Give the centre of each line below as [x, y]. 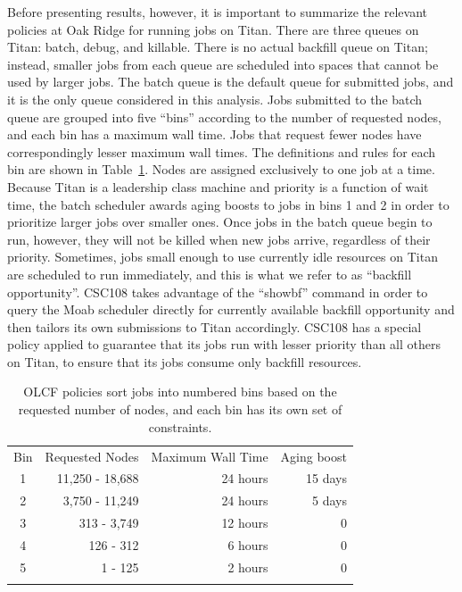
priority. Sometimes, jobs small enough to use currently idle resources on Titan [223, 257]
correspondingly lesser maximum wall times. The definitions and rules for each [222, 151]
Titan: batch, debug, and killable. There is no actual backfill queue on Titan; [218, 47]
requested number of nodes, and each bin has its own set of [180, 409]
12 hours [245, 523]
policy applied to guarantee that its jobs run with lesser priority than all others [224, 344]
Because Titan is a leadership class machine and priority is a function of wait [218, 186]
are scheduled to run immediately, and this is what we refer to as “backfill [210, 274]
